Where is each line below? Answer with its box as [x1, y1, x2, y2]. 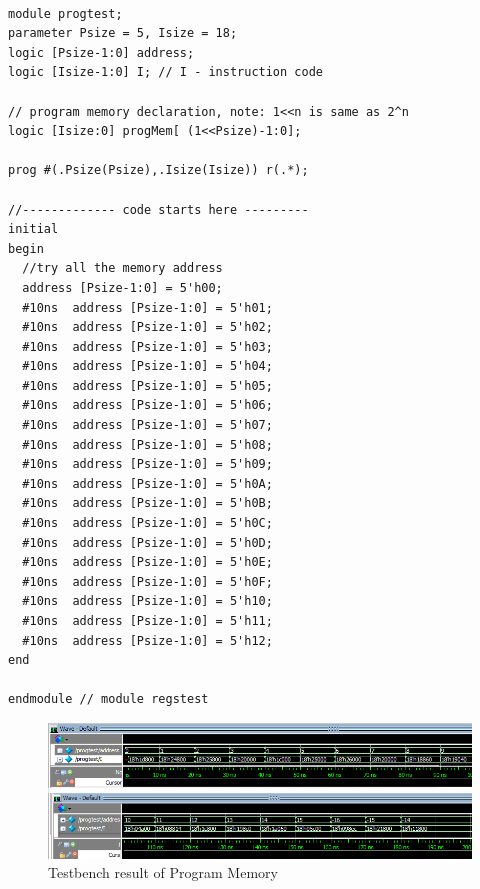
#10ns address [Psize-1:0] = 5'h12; [22, 633, 273, 648]
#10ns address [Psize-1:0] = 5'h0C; [22, 516, 273, 531]
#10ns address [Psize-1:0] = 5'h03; [22, 339, 273, 354]
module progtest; [8, 6, 123, 21]
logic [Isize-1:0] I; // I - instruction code [8, 65, 323, 80]
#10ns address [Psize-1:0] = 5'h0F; [22, 574, 273, 589]
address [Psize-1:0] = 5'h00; [22, 280, 223, 295]
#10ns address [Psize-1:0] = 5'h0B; [22, 496, 273, 511]
